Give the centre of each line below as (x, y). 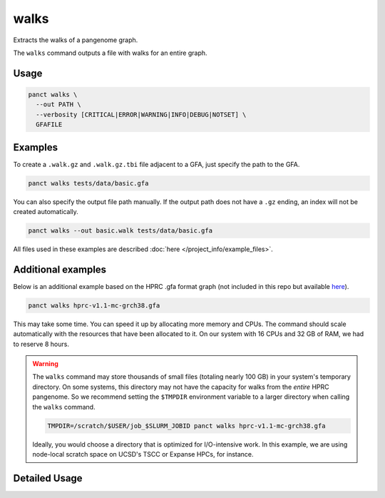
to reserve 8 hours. (41, 344)
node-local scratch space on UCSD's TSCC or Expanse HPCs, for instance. (143, 454)
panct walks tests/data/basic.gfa (88, 183)
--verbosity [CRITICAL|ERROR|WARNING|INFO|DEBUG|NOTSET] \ (141, 115)
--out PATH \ (58, 105)
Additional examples (60, 269)
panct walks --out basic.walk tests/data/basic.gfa (120, 230)
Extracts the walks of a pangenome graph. (76, 40)
